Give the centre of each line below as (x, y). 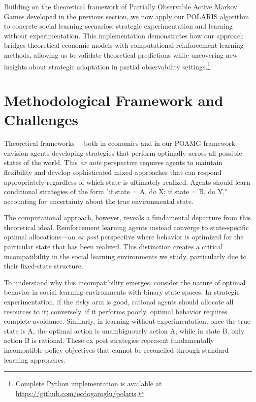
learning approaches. (35, 359)
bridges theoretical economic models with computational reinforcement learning (124, 45)
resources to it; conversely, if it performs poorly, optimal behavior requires (116, 311)
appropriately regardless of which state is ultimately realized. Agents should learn (127, 182)
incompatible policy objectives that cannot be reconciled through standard (116, 350)
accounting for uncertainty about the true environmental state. (99, 201)
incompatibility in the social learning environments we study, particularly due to (125, 256)
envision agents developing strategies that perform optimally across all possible (123, 152)
